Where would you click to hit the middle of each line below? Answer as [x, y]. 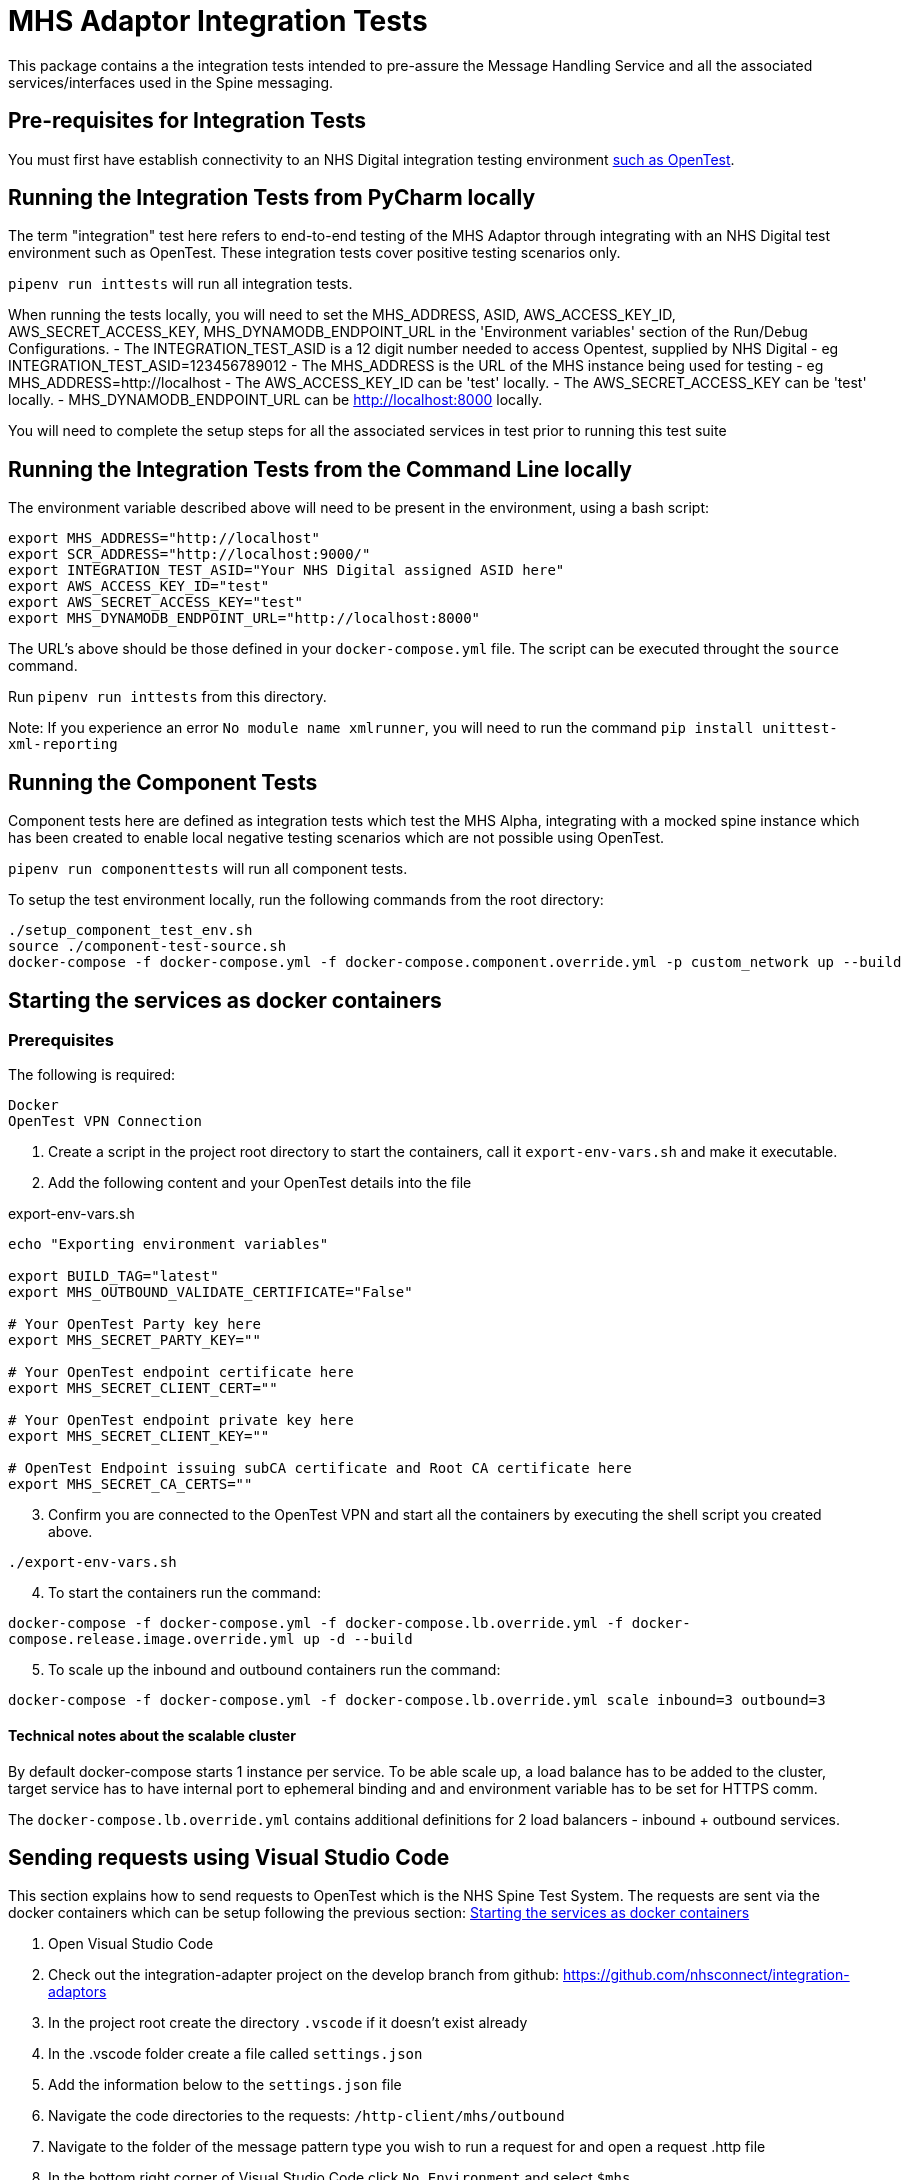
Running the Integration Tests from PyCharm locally [272, 198]
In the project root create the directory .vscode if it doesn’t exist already [288, 2023]
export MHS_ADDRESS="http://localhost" [164, 538]
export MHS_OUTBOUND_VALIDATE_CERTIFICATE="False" [210, 1292]
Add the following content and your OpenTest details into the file [260, 1183]
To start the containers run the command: [185, 1593]
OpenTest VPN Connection [105, 1121]
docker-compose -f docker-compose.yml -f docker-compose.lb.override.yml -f [316, 1623]
